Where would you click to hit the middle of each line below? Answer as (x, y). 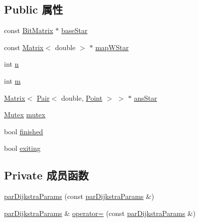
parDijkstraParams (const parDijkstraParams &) (79, 196)
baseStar (74, 30)
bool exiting (22, 148)
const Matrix (24, 47)
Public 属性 (34, 9)
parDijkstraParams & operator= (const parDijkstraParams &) (100, 213)
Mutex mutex (25, 115)
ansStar (146, 97)
